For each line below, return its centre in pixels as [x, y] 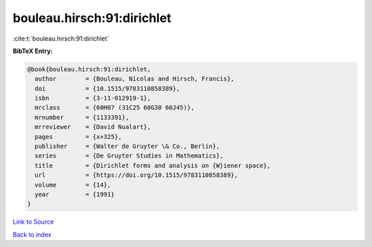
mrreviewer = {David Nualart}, [93, 127]
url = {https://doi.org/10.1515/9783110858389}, [136, 175]
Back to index [32, 235]
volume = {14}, [73, 185]
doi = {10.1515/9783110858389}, [107, 88]
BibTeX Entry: [33, 51]
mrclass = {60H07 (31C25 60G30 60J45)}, [115, 108]
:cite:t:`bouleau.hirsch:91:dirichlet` [61, 39]
